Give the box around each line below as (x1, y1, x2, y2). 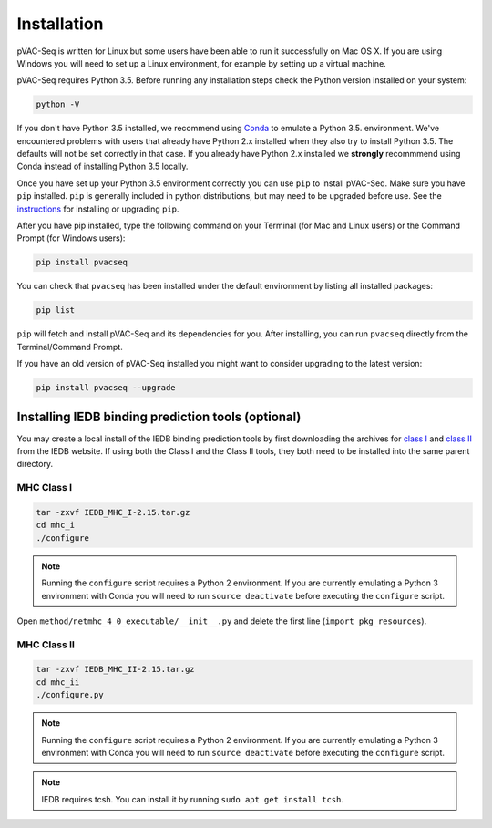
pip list (36, 305, 76, 316)
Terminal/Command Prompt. (16, 341, 123, 352)
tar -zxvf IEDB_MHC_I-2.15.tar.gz (36, 507, 190, 517)
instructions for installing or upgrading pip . (16, 203, 179, 214)
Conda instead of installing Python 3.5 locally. (16, 160, 189, 172)
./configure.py (36, 689, 104, 700)
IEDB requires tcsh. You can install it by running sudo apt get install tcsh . (41, 793, 344, 804)
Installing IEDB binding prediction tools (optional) (16, 409, 302, 424)
